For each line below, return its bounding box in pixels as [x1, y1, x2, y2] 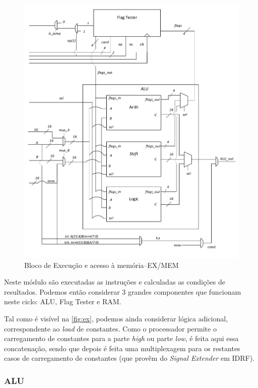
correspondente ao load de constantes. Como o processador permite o [4, 323, 217, 334]
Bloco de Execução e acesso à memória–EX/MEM [24, 259, 179, 270]
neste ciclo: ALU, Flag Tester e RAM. [4, 296, 121, 307]
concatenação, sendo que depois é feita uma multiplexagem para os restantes [4, 343, 240, 353]
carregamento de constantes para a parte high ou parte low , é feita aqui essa [4, 333, 239, 344]
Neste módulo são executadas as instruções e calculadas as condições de [4, 276, 225, 287]
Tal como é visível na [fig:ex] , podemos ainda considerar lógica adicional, [4, 313, 228, 324]
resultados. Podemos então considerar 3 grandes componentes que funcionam [4, 286, 241, 297]
